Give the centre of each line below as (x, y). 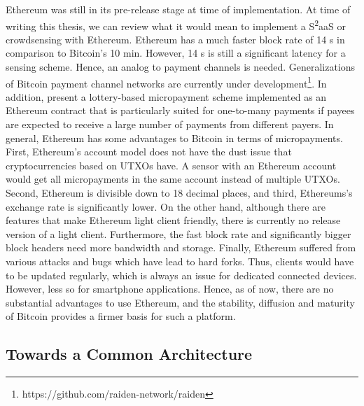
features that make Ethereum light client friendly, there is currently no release (173, 220)
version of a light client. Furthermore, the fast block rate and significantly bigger (178, 233)
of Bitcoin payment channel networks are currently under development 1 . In (166, 82)
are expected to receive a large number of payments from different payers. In (170, 124)
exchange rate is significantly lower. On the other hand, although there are (166, 206)
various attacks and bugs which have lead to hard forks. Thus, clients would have (180, 261)
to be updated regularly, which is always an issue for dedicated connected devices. (181, 275)
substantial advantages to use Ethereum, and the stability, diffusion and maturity (180, 302)
